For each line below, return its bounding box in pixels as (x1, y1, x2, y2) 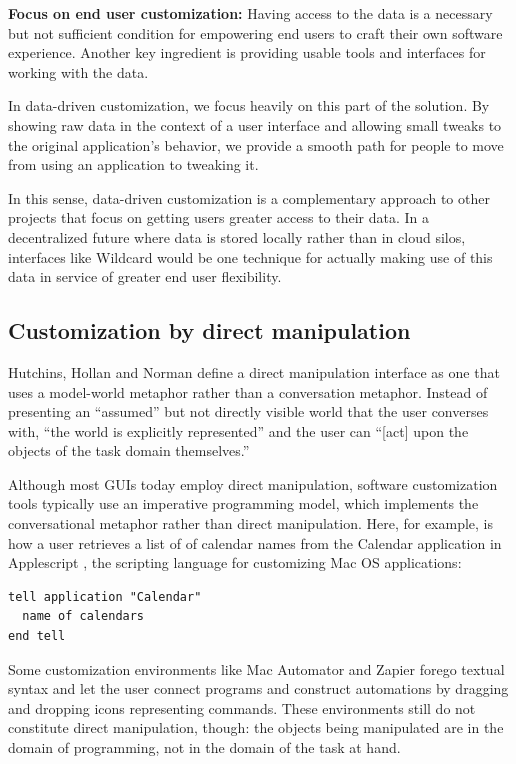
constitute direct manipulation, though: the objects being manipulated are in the (8, 717, 504, 738)
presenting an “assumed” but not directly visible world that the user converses (8, 401, 489, 422)
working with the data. (8, 61, 149, 82)
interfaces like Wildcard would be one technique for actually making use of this (8, 246, 493, 267)
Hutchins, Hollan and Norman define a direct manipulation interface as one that (8, 361, 500, 382)
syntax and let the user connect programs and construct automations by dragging (8, 678, 509, 699)
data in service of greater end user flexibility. (8, 266, 282, 287)
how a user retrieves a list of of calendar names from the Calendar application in (8, 532, 502, 553)
